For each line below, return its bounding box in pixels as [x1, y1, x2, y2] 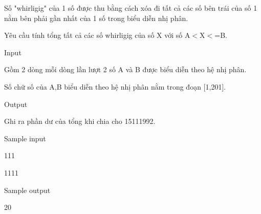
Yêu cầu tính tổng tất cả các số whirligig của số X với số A [4, 30, 190, 40]
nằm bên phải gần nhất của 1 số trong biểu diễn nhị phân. [4, 12, 188, 23]
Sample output [4, 184, 51, 195]
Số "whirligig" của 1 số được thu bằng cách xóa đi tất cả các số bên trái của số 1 [4, 3, 257, 13]
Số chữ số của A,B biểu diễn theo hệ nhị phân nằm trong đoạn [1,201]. [4, 81, 226, 92]
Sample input [4, 133, 46, 143]
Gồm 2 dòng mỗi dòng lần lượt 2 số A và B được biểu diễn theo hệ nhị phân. [4, 64, 247, 75]
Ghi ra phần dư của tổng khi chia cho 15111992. [4, 116, 156, 126]
